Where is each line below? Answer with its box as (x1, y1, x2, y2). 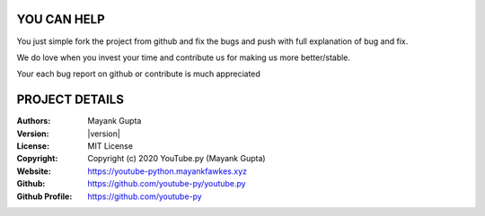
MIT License (87, 140, 134, 151)
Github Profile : (16, 191, 73, 202)
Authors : (16, 116, 51, 126)
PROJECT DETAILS (16, 92, 125, 108)
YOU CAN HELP (16, 12, 105, 27)
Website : (16, 166, 51, 177)
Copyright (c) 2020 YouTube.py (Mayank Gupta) (87, 153, 266, 164)
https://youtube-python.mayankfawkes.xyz (87, 166, 247, 177)
